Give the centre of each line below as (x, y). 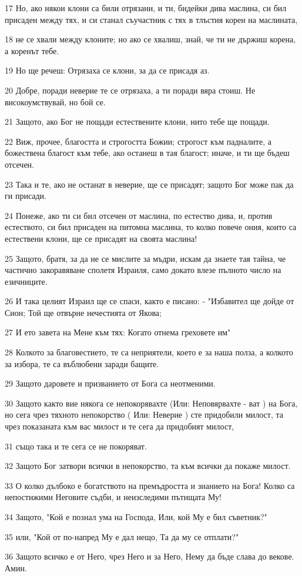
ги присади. (26, 196)
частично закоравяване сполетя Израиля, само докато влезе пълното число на (143, 270)
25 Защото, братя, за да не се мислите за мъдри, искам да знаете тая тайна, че (145, 258)
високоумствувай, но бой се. (55, 101)
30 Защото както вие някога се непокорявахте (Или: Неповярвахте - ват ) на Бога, (151, 403)
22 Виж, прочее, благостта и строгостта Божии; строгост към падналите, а (138, 141)
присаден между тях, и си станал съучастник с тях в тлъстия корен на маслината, (151, 19)
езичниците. (26, 281)
